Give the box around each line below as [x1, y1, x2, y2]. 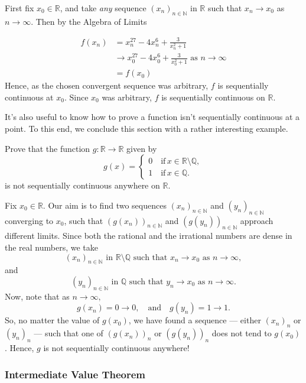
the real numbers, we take [5, 241, 99, 254]
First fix [5, 2, 34, 14]
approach [240, 214, 274, 226]
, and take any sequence [60, 2, 147, 14]
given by [126, 142, 157, 154]
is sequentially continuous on [161, 90, 265, 103]
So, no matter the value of [5, 314, 100, 326]
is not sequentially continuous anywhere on [5, 179, 160, 191]
